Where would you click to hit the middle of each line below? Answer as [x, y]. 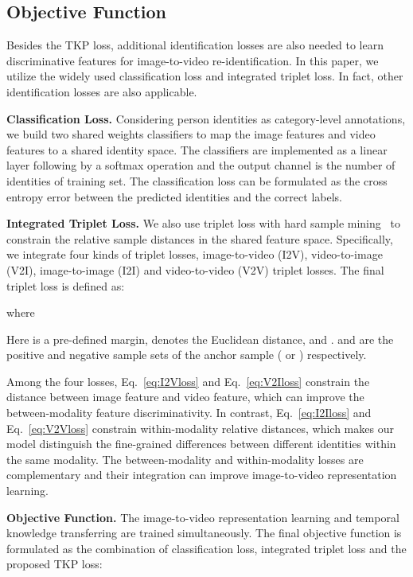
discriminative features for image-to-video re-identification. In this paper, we [193, 60]
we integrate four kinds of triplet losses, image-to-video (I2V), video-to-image [195, 254]
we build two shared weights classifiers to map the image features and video [191, 134]
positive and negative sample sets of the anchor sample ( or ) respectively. [187, 355]
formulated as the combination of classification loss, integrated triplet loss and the [206, 548]
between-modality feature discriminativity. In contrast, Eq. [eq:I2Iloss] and [189, 413]
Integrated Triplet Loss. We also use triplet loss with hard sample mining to [203, 223]
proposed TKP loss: [55, 564]
